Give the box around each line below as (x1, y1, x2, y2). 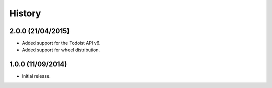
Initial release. (22, 73, 51, 79)
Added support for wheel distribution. (22, 47, 100, 53)
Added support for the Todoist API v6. (22, 40, 101, 46)
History (9, 8, 41, 19)
